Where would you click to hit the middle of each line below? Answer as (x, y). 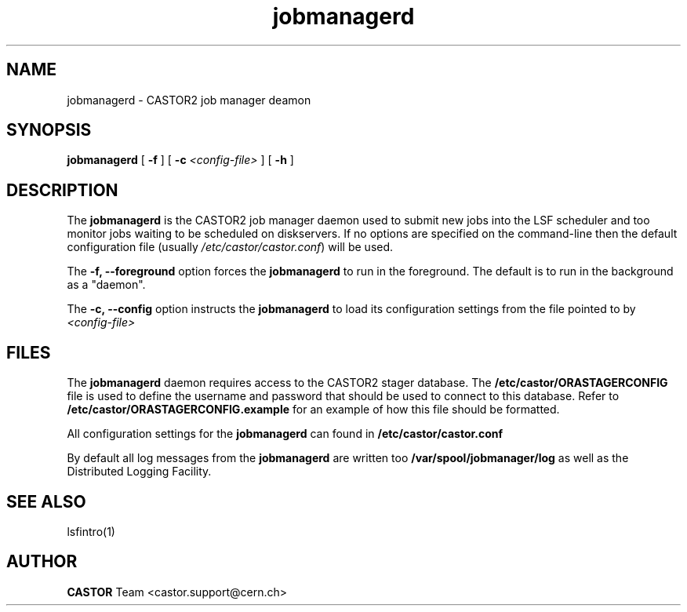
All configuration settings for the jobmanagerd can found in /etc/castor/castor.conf (285, 434)
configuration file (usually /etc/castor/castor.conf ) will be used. (230, 247)
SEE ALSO (46, 501)
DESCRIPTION (62, 190)
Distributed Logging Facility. (139, 472)
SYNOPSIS (49, 130)
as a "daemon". (106, 285)
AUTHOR (42, 562)
